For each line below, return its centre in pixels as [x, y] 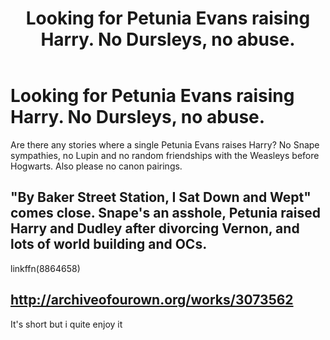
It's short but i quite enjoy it [66, 324]
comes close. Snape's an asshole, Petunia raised [165, 213]
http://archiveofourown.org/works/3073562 [152, 300]
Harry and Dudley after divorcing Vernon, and [155, 228]
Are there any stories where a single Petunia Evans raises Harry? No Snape [165, 144]
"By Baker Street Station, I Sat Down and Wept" [161, 197]
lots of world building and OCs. [109, 244]
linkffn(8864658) [45, 268]
